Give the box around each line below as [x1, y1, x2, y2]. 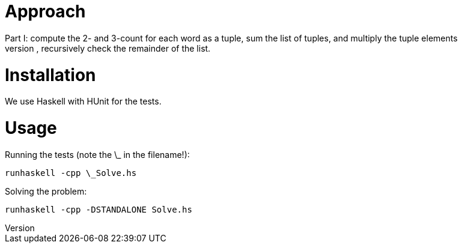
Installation [5, 64, 96, 85]
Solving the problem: [5, 186, 87, 196]
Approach [5, 1, 86, 22]
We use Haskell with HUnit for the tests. [5, 96, 162, 107]
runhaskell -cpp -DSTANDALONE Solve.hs [5, 204, 192, 214]
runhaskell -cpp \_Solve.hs [5, 168, 137, 178]
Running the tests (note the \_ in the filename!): [5, 149, 190, 160]
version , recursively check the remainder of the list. [5, 43, 211, 53]
